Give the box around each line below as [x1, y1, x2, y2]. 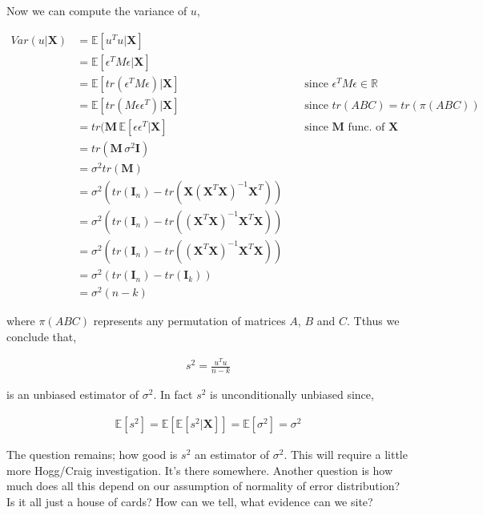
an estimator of [194, 445, 270, 462]
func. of [348, 121, 385, 133]
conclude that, [6, 328, 77, 344]
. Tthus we [346, 312, 400, 329]
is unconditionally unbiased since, [210, 386, 374, 403]
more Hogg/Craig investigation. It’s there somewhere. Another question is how [6, 461, 392, 478]
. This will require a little [284, 445, 408, 462]
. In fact [153, 386, 193, 403]
